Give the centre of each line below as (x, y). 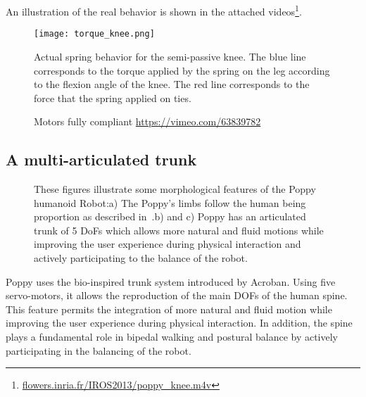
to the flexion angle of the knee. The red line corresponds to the (172, 84)
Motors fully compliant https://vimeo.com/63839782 (147, 121)
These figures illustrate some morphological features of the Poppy (175, 189)
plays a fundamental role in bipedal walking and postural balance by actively (172, 337)
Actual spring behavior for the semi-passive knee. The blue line (170, 56)
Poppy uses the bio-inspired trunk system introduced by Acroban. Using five (171, 281)
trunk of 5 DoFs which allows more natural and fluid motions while (179, 230)
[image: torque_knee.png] (94, 34)
